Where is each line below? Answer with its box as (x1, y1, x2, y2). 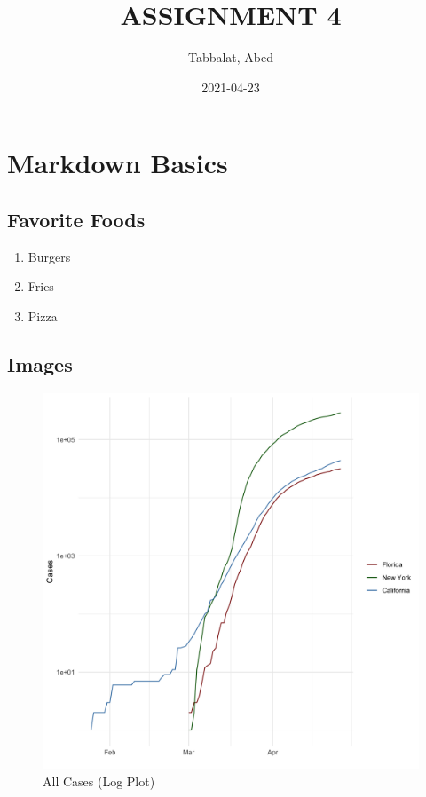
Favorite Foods (7, 205, 146, 233)
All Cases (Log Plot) (43, 772, 155, 791)
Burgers (28, 247, 71, 265)
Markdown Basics (7, 145, 228, 181)
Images (7, 350, 73, 377)
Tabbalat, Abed (187, 48, 274, 67)
